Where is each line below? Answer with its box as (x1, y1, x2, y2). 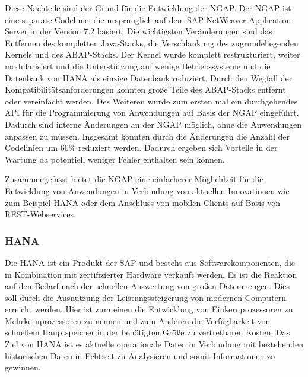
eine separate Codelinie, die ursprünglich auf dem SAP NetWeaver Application (5, 13, 291, 26)
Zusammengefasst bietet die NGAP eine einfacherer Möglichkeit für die (5, 173, 263, 185)
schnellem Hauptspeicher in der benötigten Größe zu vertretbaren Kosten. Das (5, 326, 290, 338)
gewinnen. (5, 361, 41, 373)
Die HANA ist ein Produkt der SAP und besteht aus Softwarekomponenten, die (5, 256, 296, 268)
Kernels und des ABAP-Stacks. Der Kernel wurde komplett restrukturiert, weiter (5, 48, 300, 61)
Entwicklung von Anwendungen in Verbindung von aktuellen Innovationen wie (5, 184, 290, 197)
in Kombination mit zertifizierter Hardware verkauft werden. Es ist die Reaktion (5, 268, 297, 280)
